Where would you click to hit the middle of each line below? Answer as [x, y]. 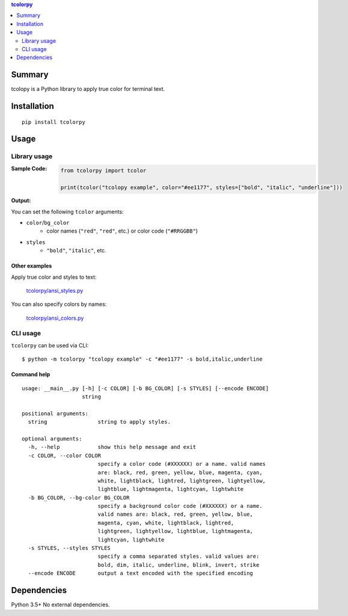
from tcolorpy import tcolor [103, 171]
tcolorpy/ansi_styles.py [55, 290]
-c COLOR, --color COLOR [65, 456]
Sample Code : [29, 168]
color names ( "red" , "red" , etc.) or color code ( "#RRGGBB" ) [122, 231]
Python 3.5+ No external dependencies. [61, 605]
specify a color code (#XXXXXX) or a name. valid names [182, 464]
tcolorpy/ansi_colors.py [55, 318]
